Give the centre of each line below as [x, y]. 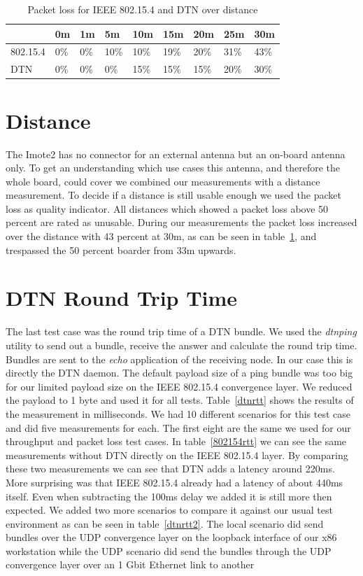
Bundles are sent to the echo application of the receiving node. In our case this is [179, 359]
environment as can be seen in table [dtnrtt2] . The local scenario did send [165, 523]
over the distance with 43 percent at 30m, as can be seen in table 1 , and [161, 236]
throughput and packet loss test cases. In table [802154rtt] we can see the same [176, 441]
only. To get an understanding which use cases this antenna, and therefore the [173, 168]
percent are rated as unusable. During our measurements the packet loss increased [181, 222]
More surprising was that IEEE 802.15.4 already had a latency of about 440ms [175, 482]
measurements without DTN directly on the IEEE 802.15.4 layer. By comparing [177, 455]
